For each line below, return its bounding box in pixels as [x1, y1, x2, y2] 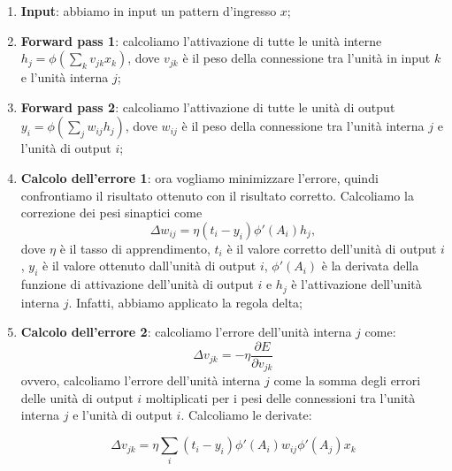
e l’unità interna [20, 68, 109, 87]
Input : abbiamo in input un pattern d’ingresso [20, 2, 277, 19]
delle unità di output [20, 388, 134, 406]
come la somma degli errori [273, 371, 421, 390]
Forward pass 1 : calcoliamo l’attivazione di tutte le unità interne [20, 31, 382, 49]
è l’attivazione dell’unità [291, 275, 422, 293]
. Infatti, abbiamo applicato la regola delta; [68, 292, 303, 311]
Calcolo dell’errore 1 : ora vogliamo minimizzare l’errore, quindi [20, 168, 379, 186]
